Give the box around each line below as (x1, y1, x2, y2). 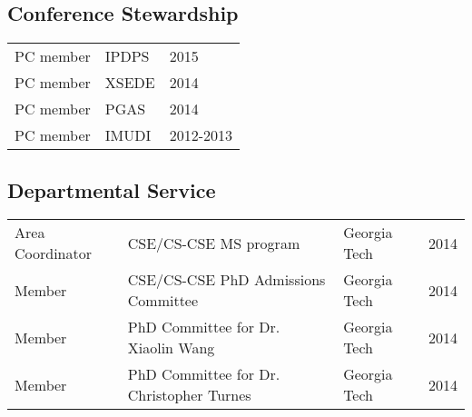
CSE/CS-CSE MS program (127, 232, 300, 253)
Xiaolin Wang (127, 337, 215, 359)
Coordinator (15, 243, 93, 264)
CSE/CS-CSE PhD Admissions (127, 269, 326, 291)
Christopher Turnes (127, 384, 251, 406)
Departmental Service (7, 175, 216, 204)
